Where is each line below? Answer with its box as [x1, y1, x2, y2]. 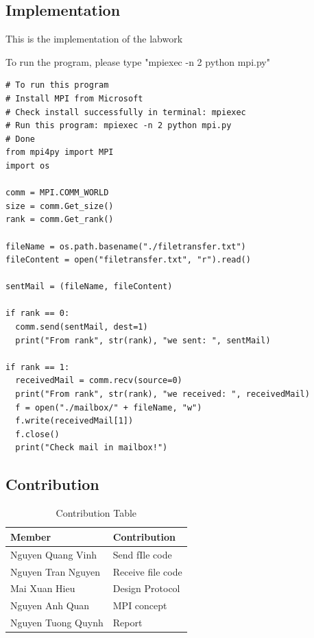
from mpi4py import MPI [5, 147, 114, 158]
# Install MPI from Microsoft [5, 93, 143, 103]
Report [112, 615, 143, 630]
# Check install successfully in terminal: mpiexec [5, 107, 246, 117]
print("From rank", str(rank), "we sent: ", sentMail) [15, 335, 271, 345]
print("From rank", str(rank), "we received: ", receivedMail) [15, 389, 310, 400]
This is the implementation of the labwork [5, 32, 183, 46]
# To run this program [5, 80, 109, 90]
